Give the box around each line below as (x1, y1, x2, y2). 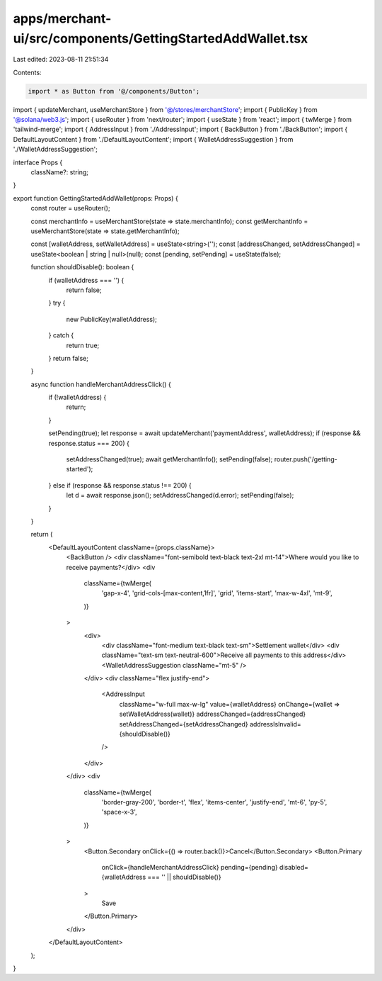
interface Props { (13, 158, 63, 167)
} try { (48, 298, 66, 308)
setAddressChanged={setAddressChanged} (119, 719, 248, 728)
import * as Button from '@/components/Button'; (28, 87, 200, 95)
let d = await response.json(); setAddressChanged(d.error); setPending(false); (66, 491, 294, 500)
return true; (66, 341, 100, 349)
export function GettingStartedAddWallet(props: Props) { (13, 194, 178, 202)
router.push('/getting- (274, 455, 337, 464)
